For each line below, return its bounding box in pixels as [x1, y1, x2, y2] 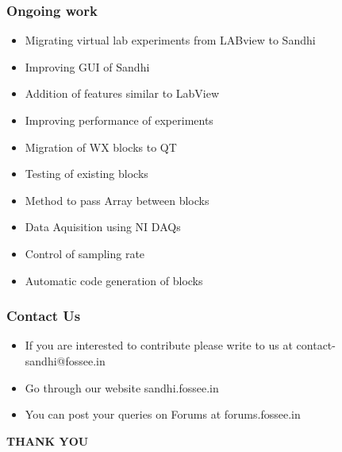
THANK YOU [6, 432, 89, 449]
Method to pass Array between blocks [25, 191, 209, 208]
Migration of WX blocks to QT [25, 138, 177, 155]
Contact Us [6, 306, 81, 326]
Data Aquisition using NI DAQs [25, 218, 181, 235]
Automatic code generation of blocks [25, 272, 203, 288]
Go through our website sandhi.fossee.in [25, 379, 219, 396]
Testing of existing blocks [25, 165, 148, 182]
